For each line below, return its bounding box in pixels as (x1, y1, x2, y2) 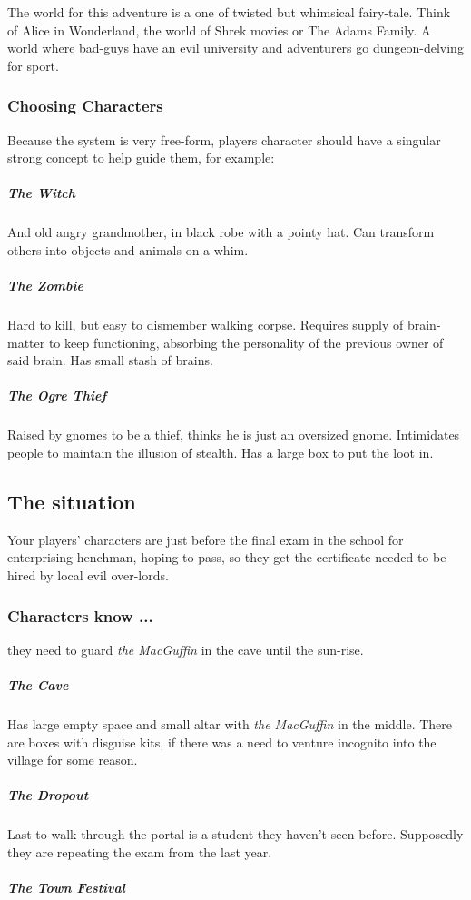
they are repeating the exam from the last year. (7, 842, 272, 861)
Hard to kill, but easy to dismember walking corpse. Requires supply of (7, 315, 404, 334)
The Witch (7, 183, 75, 203)
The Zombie (7, 276, 83, 295)
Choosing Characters (7, 94, 163, 117)
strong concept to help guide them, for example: (7, 148, 275, 167)
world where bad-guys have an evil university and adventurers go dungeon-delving (7, 38, 464, 57)
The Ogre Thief (7, 386, 106, 405)
